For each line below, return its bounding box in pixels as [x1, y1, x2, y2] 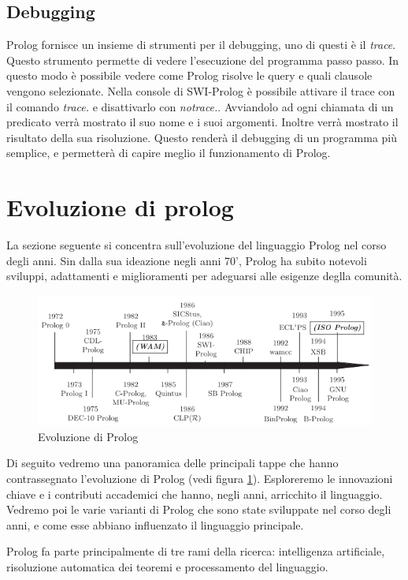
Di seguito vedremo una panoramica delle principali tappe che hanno [6, 455, 339, 471]
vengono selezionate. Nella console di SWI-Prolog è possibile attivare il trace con [6, 82, 395, 99]
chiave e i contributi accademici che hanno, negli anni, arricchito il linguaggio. [6, 485, 383, 502]
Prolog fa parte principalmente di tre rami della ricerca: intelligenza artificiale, [6, 543, 385, 559]
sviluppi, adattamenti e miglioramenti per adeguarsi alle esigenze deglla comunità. [6, 268, 402, 284]
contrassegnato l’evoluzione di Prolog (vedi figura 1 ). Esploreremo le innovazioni [6, 470, 393, 487]
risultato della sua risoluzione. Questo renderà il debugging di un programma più [6, 129, 398, 145]
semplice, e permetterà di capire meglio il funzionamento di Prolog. [6, 144, 331, 161]
